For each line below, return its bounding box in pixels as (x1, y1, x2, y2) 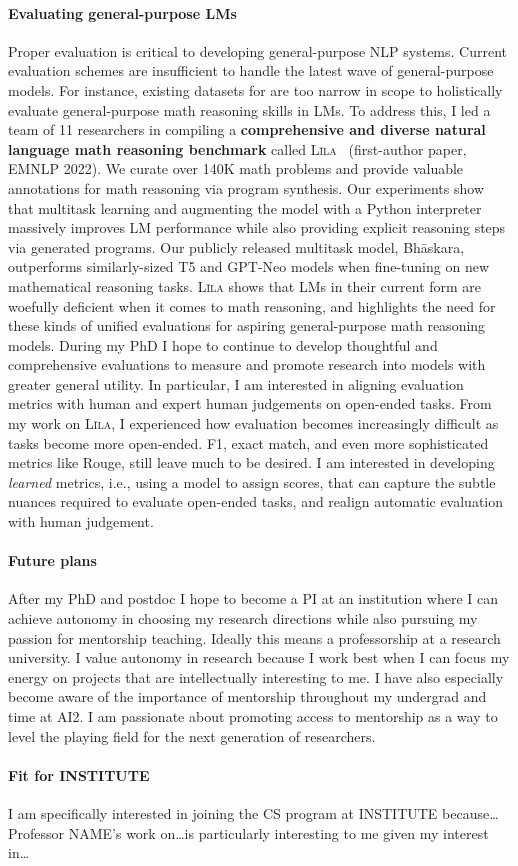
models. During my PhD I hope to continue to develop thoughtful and (8, 334, 438, 355)
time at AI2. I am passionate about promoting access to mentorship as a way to (8, 706, 498, 726)
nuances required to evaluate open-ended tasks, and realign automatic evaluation (8, 491, 504, 512)
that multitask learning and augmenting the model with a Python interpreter (8, 197, 482, 218)
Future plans (8, 550, 97, 571)
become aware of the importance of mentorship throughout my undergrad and (8, 686, 487, 707)
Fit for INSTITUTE (8, 764, 150, 785)
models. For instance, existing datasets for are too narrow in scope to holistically (8, 79, 503, 100)
